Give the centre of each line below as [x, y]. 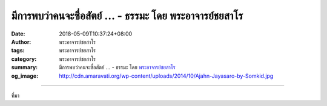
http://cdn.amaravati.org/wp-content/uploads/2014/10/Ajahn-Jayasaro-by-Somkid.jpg [166, 76]
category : [24, 59]
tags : [18, 51]
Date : [18, 34]
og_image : [25, 76]
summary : [25, 67]
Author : [21, 42]
